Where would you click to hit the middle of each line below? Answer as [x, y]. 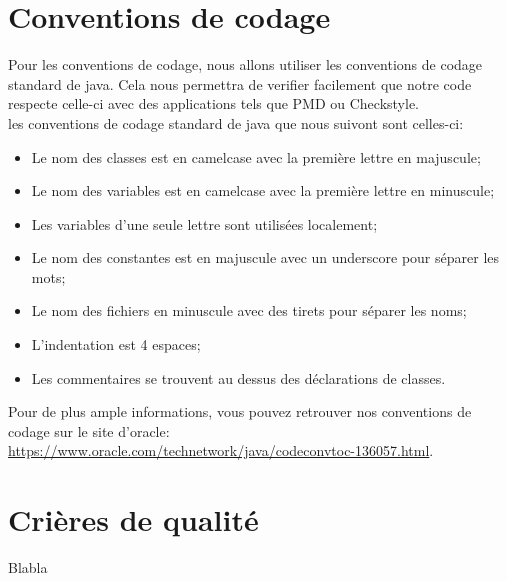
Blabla [28, 567]
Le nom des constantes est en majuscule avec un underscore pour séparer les [265, 257]
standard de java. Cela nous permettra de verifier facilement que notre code [240, 83]
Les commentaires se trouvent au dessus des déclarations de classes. [238, 377]
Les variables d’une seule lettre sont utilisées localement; [204, 223]
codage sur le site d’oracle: [89, 430]
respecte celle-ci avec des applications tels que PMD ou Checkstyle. [214, 103]
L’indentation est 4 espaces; [116, 344]
